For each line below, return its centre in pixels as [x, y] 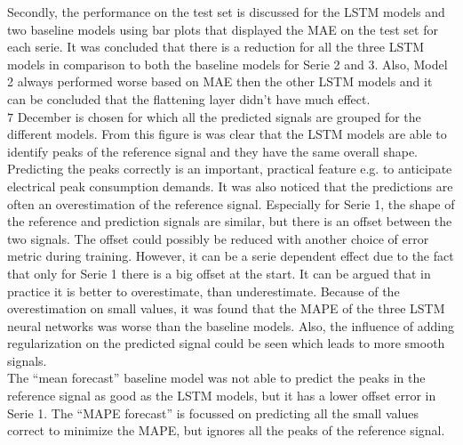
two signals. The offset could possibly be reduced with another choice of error [218, 238]
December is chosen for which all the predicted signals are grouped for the [219, 116]
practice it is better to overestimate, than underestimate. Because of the [204, 291]
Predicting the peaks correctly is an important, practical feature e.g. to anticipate [230, 169]
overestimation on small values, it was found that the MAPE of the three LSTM [226, 308]
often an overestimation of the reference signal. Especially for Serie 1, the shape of [231, 203]
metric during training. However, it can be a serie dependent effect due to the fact [231, 256]
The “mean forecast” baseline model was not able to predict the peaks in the [216, 378]
